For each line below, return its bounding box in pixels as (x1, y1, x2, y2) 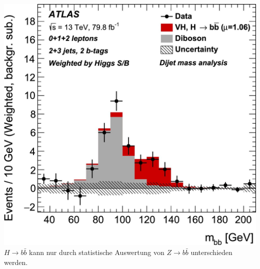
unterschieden (190, 246, 232, 257)
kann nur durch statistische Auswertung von (29, 246, 164, 257)
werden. (4, 256, 28, 267)
